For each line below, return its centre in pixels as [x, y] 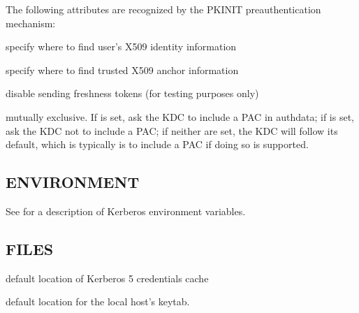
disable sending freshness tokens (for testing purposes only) [132, 93]
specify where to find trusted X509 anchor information [122, 70]
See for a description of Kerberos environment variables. [126, 211]
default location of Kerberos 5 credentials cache [107, 278]
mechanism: [31, 23]
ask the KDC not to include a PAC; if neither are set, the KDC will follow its [172, 130]
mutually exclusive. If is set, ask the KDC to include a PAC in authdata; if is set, [180, 116]
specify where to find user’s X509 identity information [121, 46]
